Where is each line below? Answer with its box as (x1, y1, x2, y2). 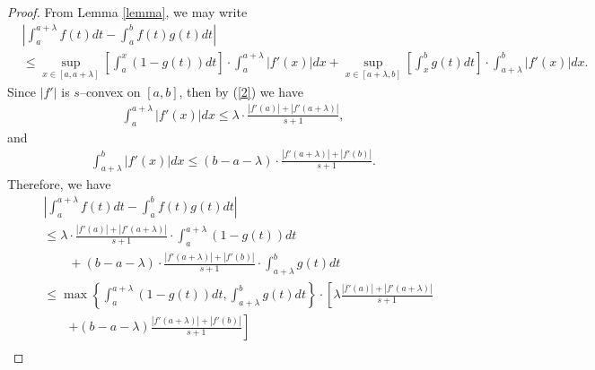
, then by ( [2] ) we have (179, 82, 303, 100)
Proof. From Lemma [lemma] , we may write (7, 3, 248, 21)
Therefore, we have (7, 175, 111, 194)
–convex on (79, 82, 141, 100)
